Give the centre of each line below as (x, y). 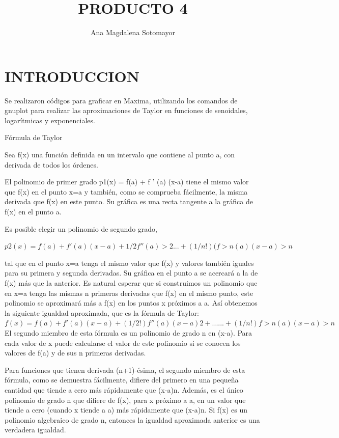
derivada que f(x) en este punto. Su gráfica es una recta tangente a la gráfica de (129, 201)
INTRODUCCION (72, 76)
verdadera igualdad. (35, 430)
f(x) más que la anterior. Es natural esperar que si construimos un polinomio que (131, 282)
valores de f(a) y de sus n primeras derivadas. (75, 353)
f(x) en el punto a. (33, 211)
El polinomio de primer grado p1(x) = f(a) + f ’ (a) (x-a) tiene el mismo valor (127, 182)
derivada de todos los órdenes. (51, 164)
